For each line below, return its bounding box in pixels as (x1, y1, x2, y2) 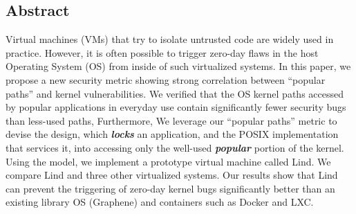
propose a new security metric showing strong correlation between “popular (6, 72, 326, 87)
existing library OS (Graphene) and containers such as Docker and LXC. (6, 195, 314, 209)
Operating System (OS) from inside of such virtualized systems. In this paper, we (6, 59, 351, 73)
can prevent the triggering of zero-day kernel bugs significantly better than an (6, 181, 335, 195)
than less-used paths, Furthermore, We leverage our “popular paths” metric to (6, 113, 337, 127)
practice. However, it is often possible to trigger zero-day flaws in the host (6, 45, 319, 60)
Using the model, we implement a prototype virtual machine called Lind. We (6, 154, 331, 168)
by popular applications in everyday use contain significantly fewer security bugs (6, 100, 346, 114)
